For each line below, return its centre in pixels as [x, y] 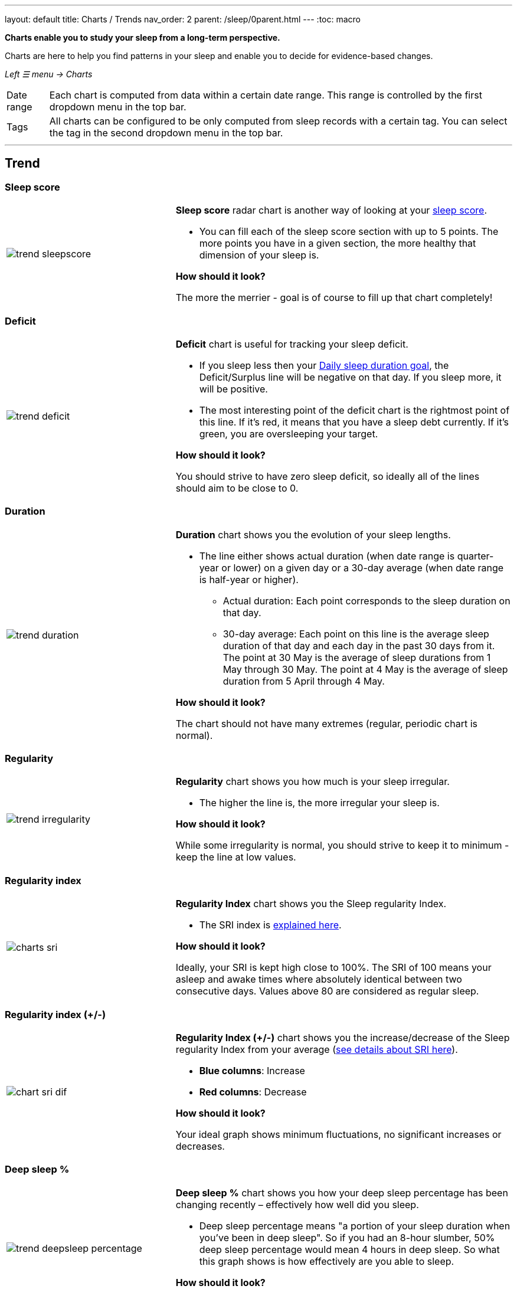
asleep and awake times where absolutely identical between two [319, 979]
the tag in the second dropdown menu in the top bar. [166, 133]
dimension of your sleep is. [259, 255]
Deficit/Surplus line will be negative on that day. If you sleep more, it [350, 377]
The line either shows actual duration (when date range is [327, 556]
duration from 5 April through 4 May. [304, 681]
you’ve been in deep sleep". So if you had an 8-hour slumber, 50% [347, 1237]
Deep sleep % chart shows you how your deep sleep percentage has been [342, 1193]
